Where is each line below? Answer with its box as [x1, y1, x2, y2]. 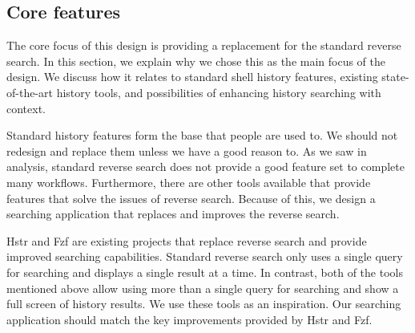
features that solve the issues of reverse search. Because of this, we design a [6, 189, 376, 206]
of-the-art [6, 83, 53, 100]
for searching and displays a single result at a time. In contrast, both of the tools [6, 263, 403, 280]
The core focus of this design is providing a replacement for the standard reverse [6, 37, 401, 54]
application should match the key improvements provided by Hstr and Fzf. [6, 311, 373, 327]
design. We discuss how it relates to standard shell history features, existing [6, 68, 378, 85]
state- [381, 68, 409, 85]
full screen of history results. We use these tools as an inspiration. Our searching [6, 295, 401, 312]
